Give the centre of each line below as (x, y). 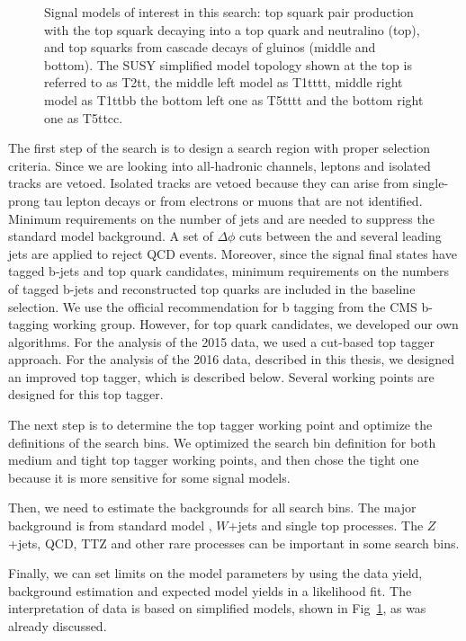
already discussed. (58, 626)
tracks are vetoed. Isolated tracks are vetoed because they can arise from (209, 183)
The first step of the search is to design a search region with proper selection (219, 148)
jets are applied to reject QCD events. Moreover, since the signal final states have (233, 253)
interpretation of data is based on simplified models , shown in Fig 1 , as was (217, 608)
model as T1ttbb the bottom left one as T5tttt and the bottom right (234, 99)
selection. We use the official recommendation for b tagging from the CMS (213, 306)
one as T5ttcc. (84, 117)
